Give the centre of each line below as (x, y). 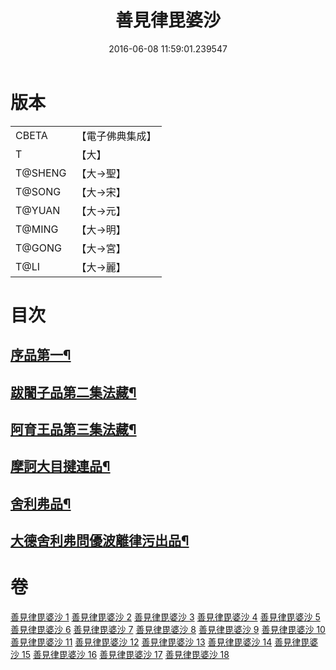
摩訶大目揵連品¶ (60, 466)
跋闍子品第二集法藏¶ (73, 392)
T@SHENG (41, 173)
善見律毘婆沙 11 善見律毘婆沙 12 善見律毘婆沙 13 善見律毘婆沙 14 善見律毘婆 (164, 642)
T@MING (37, 229)
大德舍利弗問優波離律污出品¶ (100, 541)
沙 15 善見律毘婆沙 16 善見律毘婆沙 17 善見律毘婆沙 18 (120, 655)
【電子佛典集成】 (116, 136)
